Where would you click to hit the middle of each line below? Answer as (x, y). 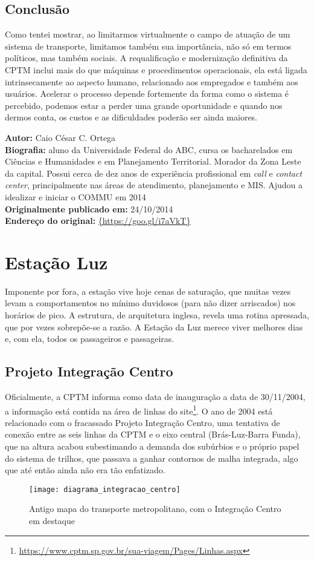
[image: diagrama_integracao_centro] (105, 489)
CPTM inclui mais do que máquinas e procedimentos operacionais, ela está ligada (156, 69)
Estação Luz (56, 262)
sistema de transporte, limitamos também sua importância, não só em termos (148, 46)
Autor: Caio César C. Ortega (60, 137)
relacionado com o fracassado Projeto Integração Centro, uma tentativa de (143, 422)
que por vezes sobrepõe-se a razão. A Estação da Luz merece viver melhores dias (154, 326)
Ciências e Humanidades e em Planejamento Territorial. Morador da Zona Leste (153, 161)
